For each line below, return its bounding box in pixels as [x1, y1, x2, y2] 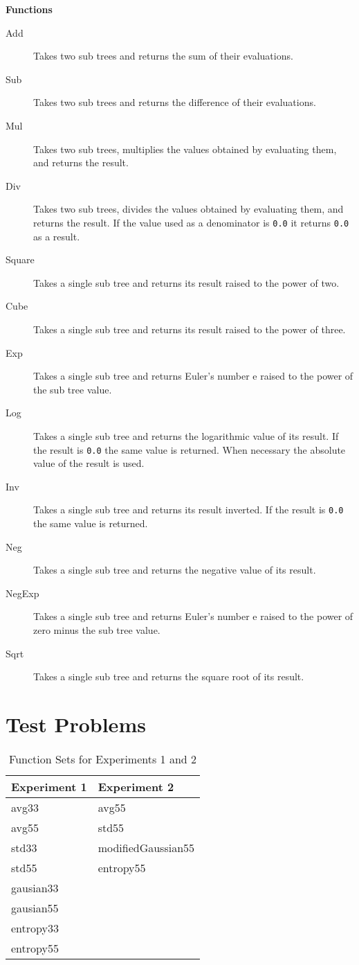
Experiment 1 [11, 778, 87, 795]
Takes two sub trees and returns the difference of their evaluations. [33, 95, 316, 109]
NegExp [6, 585, 39, 600]
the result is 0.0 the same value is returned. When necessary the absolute [33, 442, 346, 457]
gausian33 [11, 879, 59, 896]
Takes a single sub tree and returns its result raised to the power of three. [33, 321, 346, 336]
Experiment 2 [98, 778, 174, 795]
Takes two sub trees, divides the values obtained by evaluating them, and [33, 202, 344, 216]
